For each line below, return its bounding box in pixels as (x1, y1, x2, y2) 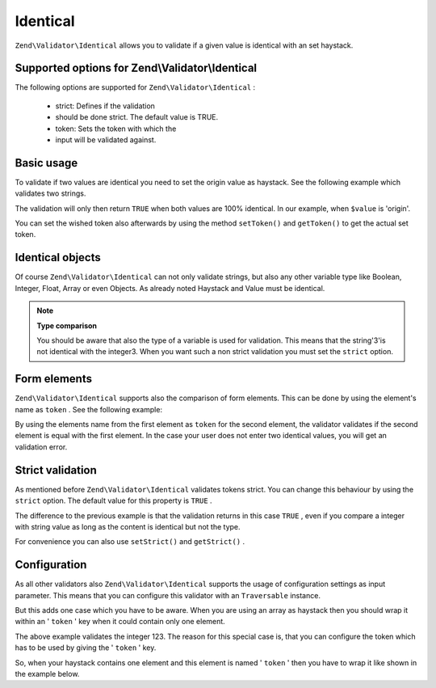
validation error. (15, 441, 68, 452)
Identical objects (15, 251, 101, 264)
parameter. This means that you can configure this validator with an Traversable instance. (15, 590, 321, 600)
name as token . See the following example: (15, 404, 163, 414)
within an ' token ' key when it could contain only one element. (15, 617, 225, 627)
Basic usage (15, 156, 78, 170)
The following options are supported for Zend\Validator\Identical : (15, 82, 256, 92)
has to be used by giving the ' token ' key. (15, 643, 157, 652)
